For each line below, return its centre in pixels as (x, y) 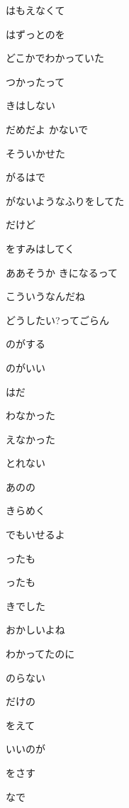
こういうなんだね (45, 296)
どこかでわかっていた (55, 58)
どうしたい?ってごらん (57, 320)
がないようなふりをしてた (65, 200)
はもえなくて (35, 10)
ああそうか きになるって (62, 272)
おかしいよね (35, 630)
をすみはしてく (40, 248)
